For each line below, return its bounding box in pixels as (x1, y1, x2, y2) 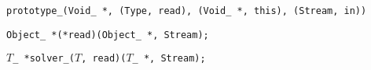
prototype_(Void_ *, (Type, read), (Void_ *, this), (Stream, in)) (6, 5, 367, 16)
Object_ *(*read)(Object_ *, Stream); (6, 29, 209, 40)
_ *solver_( (13, 53, 75, 65)
